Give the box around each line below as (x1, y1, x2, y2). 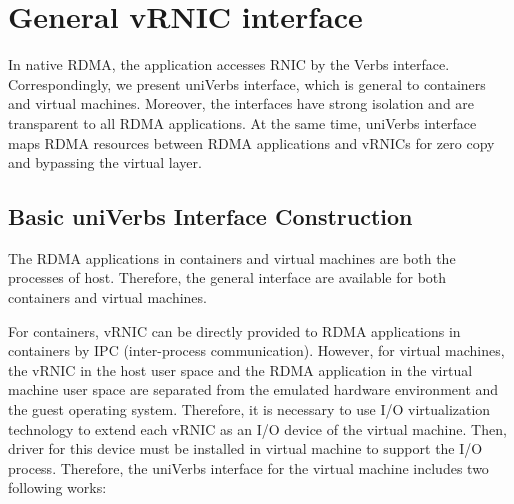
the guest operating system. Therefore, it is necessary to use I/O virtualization (8, 399, 491, 420)
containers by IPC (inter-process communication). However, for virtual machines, (8, 340, 505, 361)
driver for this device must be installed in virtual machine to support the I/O (8, 438, 483, 459)
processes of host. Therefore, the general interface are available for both (8, 267, 447, 288)
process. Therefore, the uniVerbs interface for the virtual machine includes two (8, 457, 489, 478)
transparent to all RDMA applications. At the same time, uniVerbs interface (8, 112, 477, 133)
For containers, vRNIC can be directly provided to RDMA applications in (8, 320, 461, 341)
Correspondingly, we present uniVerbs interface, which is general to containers (8, 73, 486, 94)
